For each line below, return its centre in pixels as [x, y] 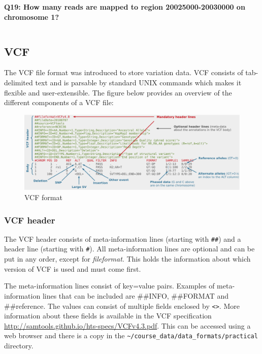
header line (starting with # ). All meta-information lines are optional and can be [129, 249]
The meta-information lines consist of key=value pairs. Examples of [109, 286]
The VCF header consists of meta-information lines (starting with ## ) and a [123, 238]
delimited [19, 82]
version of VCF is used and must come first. [73, 268]
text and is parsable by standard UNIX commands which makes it [138, 82]
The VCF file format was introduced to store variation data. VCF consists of [124, 72]
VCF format [43, 197]
